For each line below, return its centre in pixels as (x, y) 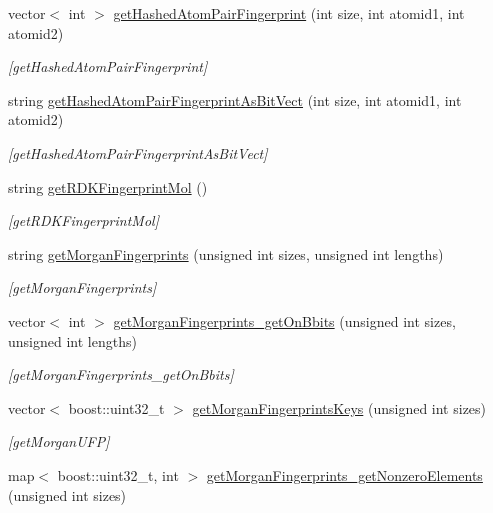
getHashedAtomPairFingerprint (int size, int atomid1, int (289, 13)
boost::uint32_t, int (118, 474)
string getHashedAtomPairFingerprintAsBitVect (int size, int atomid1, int (235, 99)
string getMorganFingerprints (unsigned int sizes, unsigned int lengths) (226, 253)
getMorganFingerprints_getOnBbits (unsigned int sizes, (284, 320)
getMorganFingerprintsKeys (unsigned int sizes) (339, 407)
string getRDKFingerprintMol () (108, 186)
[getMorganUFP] (59, 441)
